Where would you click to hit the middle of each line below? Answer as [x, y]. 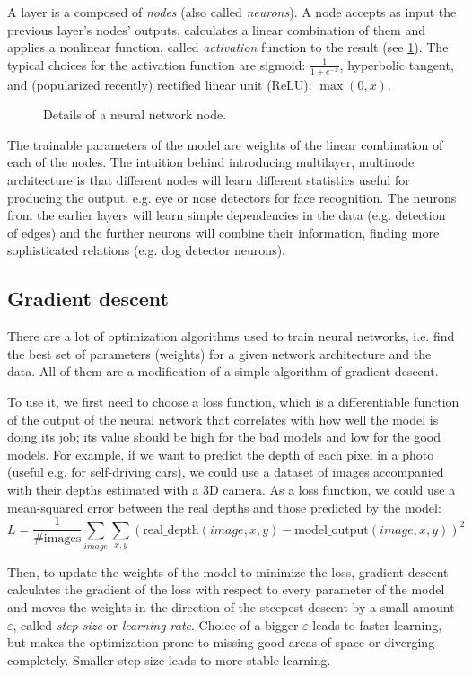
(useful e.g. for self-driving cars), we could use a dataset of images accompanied [226, 472]
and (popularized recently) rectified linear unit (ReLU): [160, 84]
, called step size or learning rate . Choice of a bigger [156, 624]
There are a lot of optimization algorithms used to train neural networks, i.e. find [231, 336]
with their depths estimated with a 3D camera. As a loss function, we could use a [232, 489]
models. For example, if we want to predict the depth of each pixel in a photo [221, 454]
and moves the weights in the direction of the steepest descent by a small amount [231, 607]
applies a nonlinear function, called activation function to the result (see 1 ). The [228, 47]
